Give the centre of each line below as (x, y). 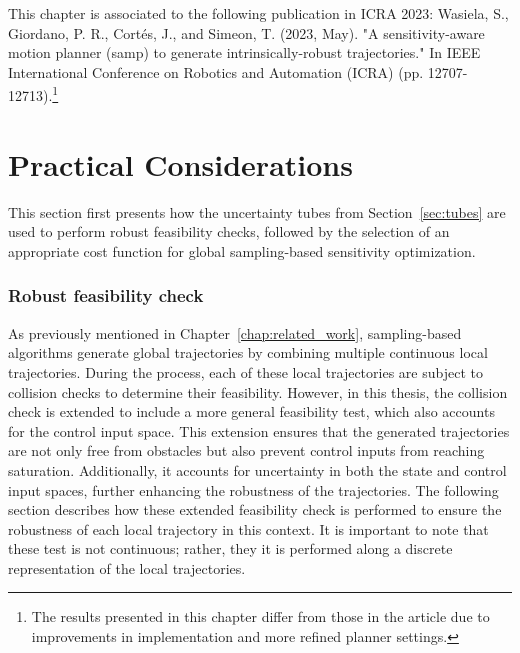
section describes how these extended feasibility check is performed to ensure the (255, 509)
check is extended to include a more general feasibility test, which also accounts (251, 411)
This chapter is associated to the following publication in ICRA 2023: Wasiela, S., (258, 13)
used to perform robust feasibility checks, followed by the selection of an (229, 231)
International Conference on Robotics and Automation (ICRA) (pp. (216, 71)
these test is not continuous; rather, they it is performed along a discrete (230, 548)
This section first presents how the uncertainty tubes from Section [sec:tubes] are (257, 211)
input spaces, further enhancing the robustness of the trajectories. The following (253, 489)
